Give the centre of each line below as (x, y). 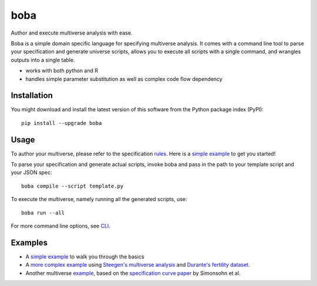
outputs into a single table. (43, 60)
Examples (29, 242)
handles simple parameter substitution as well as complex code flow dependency (124, 79)
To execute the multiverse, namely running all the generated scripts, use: (99, 199)
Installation (32, 96)
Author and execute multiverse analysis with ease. (72, 33)
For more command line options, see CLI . (61, 226)
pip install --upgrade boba (62, 123)
